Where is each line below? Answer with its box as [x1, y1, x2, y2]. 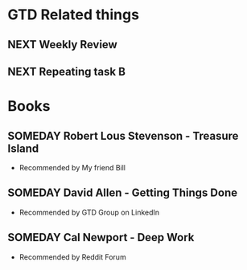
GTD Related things [7, 6, 140, 24]
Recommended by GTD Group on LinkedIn [19, 207, 160, 217]
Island [7, 141, 39, 155]
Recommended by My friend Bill [19, 162, 126, 172]
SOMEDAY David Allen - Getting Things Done [7, 186, 238, 200]
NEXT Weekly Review [7, 38, 117, 51]
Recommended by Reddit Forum [19, 252, 126, 262]
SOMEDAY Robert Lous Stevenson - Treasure [7, 129, 239, 142]
